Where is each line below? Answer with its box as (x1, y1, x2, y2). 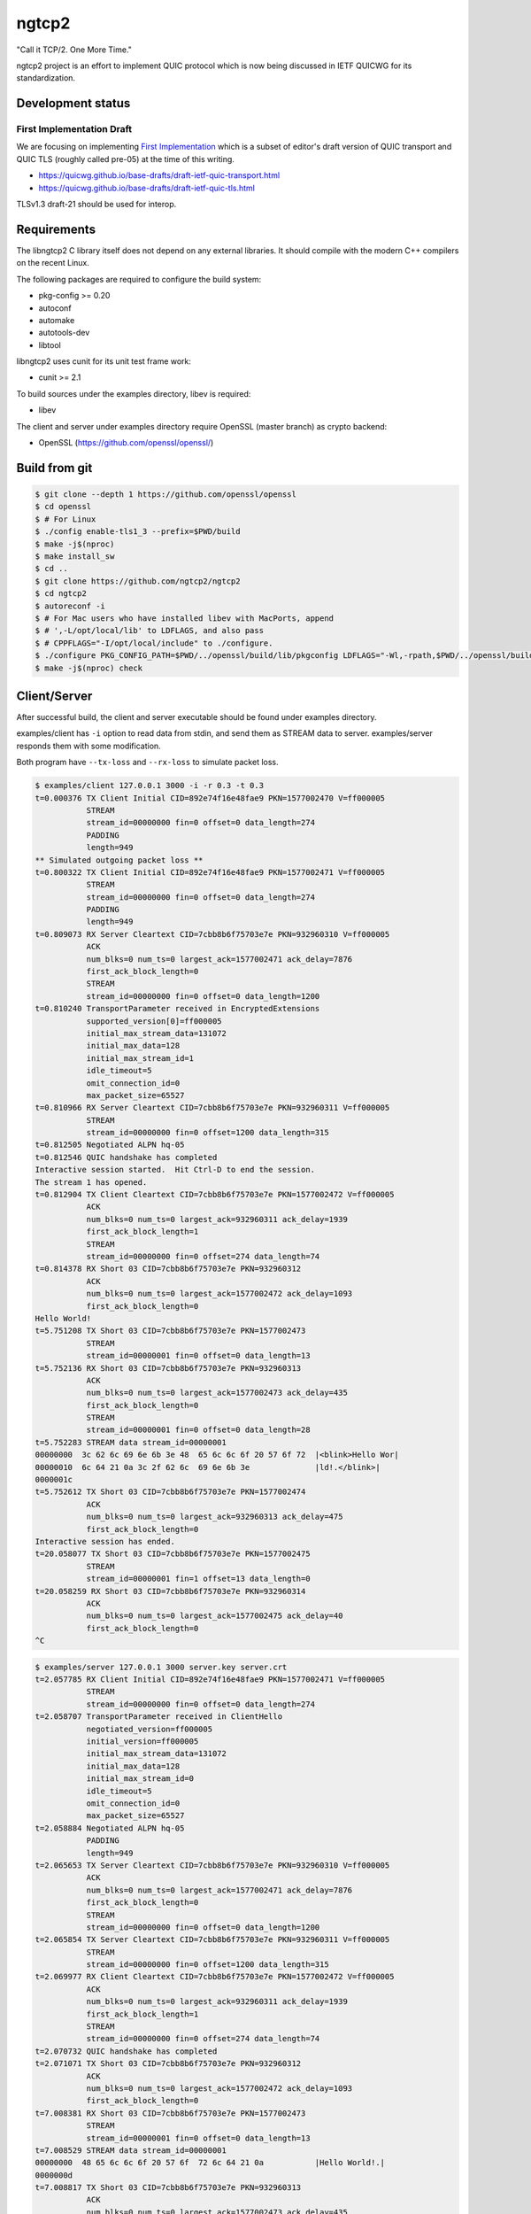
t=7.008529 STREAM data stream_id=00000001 (35, 2145, 227, 2156)
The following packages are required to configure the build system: (16, 274, 262, 284)
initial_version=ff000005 (86, 1737, 199, 1746)
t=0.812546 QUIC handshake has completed (35, 1152, 218, 1162)
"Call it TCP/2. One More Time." (16, 44, 133, 55)
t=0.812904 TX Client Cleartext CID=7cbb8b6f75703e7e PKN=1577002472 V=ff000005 (35, 1189, 395, 1200)
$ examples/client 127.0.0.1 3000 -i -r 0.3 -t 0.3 (35, 780, 265, 791)
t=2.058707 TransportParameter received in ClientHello (35, 1712, 283, 1722)
